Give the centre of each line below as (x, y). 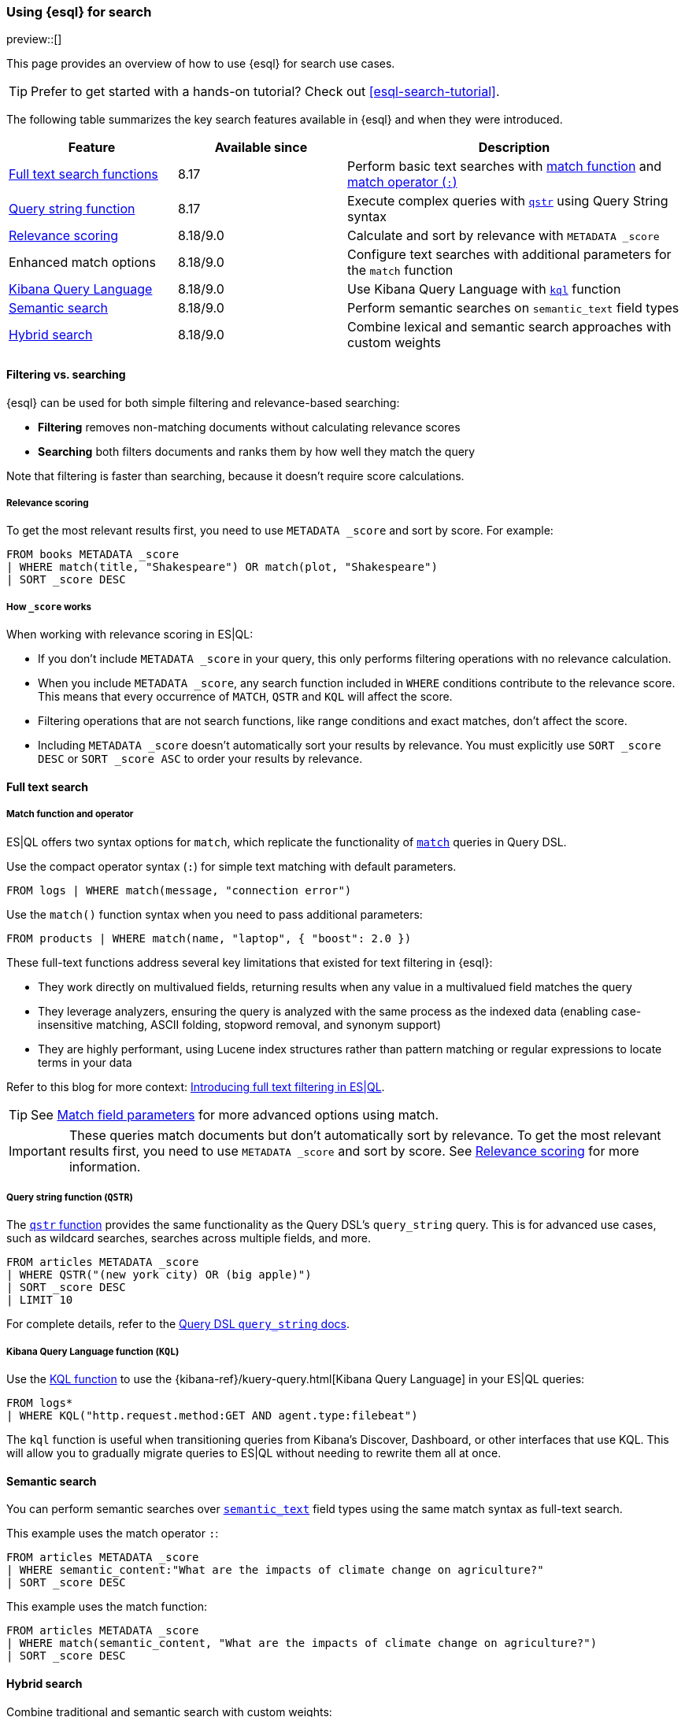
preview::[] (34, 39)
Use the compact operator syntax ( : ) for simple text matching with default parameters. (231, 866)
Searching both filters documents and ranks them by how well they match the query (257, 451)
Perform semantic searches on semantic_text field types (513, 308)
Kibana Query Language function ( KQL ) (93, 1351)
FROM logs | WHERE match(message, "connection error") (179, 890)
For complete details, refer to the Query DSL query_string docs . (178, 1324)
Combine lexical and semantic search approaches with (509, 327)
